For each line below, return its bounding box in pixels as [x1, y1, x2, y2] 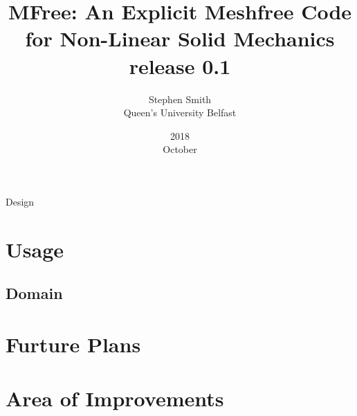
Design [6, 194, 35, 208]
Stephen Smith [148, 91, 212, 106]
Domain [6, 282, 63, 304]
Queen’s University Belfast [123, 105, 237, 120]
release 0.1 [129, 51, 231, 80]
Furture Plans [6, 329, 141, 358]
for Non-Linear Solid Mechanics [25, 24, 335, 53]
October [163, 142, 197, 156]
